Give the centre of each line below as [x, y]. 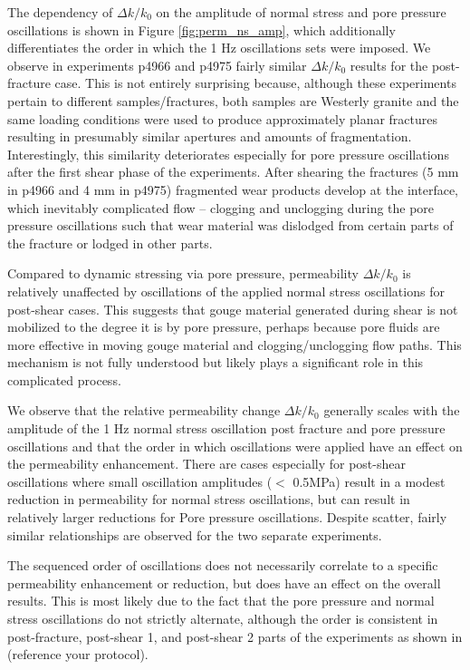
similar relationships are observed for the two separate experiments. [195, 534]
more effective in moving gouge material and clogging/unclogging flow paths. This [235, 344]
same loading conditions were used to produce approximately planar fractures [223, 118]
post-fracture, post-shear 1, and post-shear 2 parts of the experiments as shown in [235, 636]
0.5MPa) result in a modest [369, 481]
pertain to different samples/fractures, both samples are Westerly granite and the [233, 100]
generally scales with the [392, 410]
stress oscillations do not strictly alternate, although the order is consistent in [223, 618]
